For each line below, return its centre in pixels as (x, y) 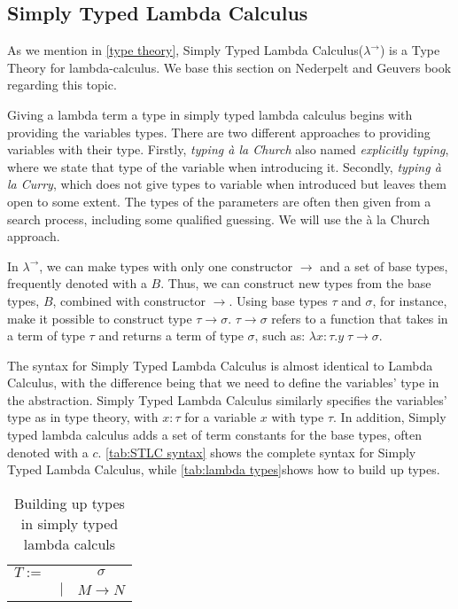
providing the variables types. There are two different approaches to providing (219, 132)
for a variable (221, 417)
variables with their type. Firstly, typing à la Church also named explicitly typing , (228, 149)
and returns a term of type (171, 336)
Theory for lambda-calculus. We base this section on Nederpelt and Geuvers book (229, 67)
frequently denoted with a (77, 283)
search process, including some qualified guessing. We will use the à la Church (219, 219)
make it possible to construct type (100, 318)
